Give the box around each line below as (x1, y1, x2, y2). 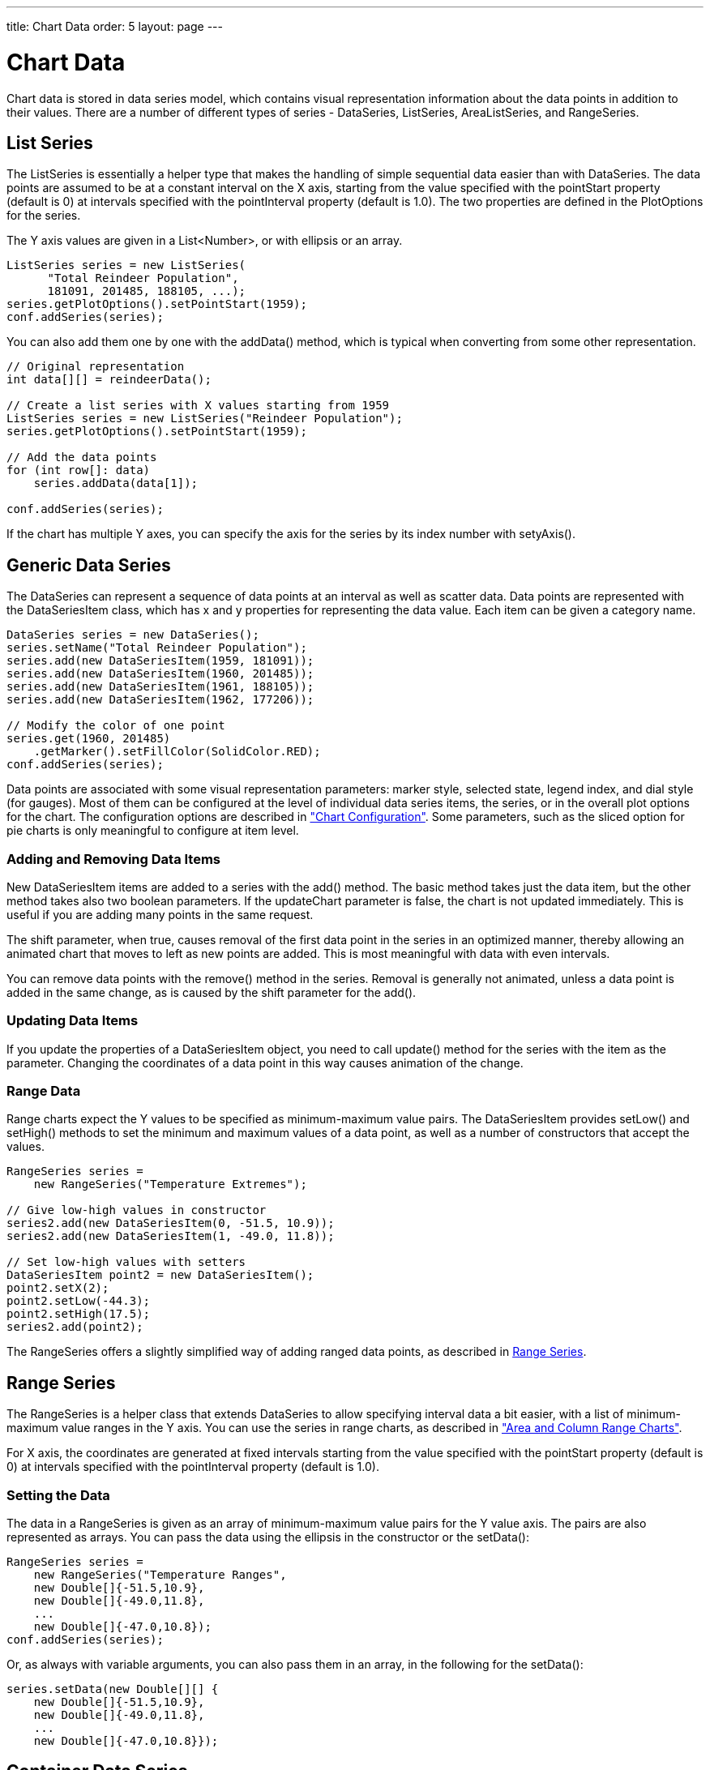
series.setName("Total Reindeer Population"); (6, 641, 307, 655)
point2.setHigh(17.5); (6, 1307, 151, 1321)
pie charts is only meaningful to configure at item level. (6, 823, 299, 838)
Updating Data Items (6, 1012, 139, 1029)
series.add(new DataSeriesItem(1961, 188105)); (6, 680, 314, 694)
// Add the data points (6, 451, 157, 464)
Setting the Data (6, 1486, 110, 1503)
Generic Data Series (6, 554, 171, 575)
